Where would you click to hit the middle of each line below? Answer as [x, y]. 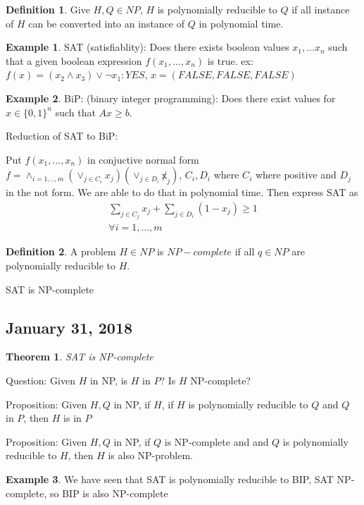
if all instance [321, 9]
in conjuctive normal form [143, 159]
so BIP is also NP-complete [109, 493]
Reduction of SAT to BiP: [62, 136]
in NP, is [109, 381]
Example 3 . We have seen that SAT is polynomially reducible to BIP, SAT [170, 479]
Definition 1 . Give [48, 9]
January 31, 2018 [69, 327]
